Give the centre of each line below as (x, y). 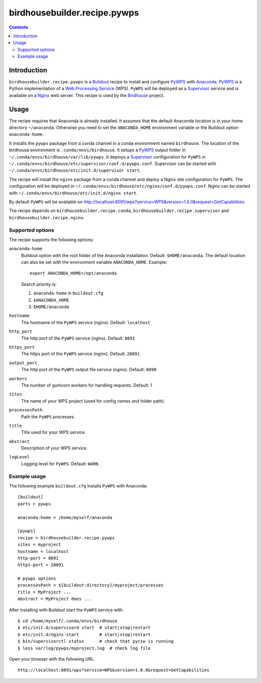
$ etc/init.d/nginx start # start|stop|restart (84, 634)
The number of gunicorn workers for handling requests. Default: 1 (87, 385)
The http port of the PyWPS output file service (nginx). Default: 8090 (89, 370)
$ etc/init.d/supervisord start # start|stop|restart (84, 628)
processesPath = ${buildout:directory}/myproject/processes (90, 585)
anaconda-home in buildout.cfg (68, 293)
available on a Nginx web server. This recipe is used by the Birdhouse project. (87, 95)
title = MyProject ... (45, 592)
